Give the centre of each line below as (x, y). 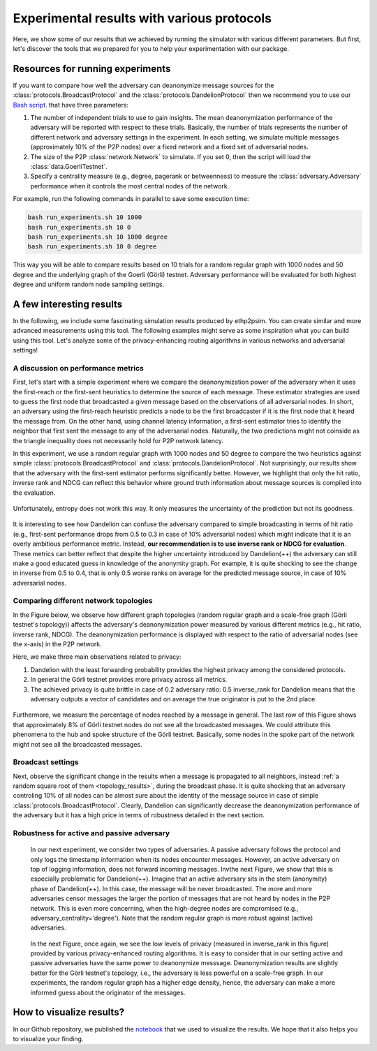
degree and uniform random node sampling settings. (89, 284)
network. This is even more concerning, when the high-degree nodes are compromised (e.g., (164, 908)
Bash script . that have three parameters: (71, 105)
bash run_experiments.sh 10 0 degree (92, 247)
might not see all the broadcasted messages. (77, 744)
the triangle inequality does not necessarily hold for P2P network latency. (118, 440)
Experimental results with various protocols (142, 18)
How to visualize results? (69, 1012)
